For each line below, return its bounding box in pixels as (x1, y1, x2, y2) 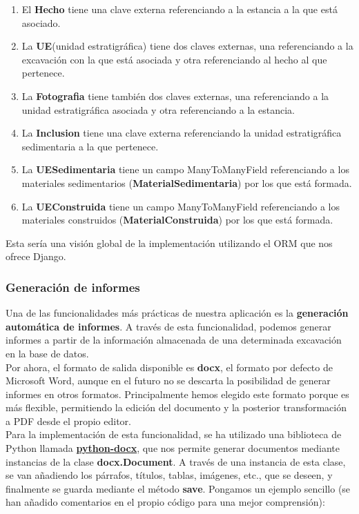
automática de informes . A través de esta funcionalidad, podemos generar (6, 319, 331, 333)
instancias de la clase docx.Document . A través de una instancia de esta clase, (6, 454, 346, 468)
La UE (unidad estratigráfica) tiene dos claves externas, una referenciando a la (21, 39, 353, 53)
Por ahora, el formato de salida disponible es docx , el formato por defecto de (6, 359, 333, 374)
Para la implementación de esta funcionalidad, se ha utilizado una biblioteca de (6, 427, 342, 442)
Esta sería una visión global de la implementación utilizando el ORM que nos (6, 235, 333, 250)
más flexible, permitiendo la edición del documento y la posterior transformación (6, 400, 347, 415)
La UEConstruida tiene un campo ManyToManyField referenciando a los (21, 199, 340, 213)
